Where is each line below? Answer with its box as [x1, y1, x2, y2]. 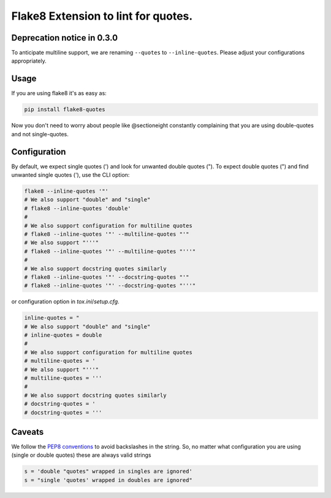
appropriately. [11, 57, 47, 64]
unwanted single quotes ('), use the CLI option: [11, 171, 130, 179]
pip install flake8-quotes [24, 106, 105, 113]
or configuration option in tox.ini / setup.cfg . [11, 298, 120, 305]
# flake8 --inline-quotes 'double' [24, 204, 131, 212]
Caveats [11, 427, 44, 437]
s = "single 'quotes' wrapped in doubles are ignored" [24, 477, 192, 483]
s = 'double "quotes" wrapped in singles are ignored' [24, 468, 192, 475]
